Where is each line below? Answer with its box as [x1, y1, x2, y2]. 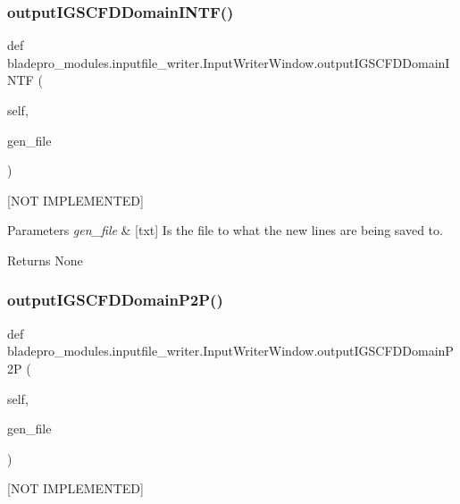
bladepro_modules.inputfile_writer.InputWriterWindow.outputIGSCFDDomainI [7, 53, 450, 71]
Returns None [7, 250, 83, 269]
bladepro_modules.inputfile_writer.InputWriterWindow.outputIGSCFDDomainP [7, 341, 454, 360]
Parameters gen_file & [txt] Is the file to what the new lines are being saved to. [7, 221, 443, 239]
